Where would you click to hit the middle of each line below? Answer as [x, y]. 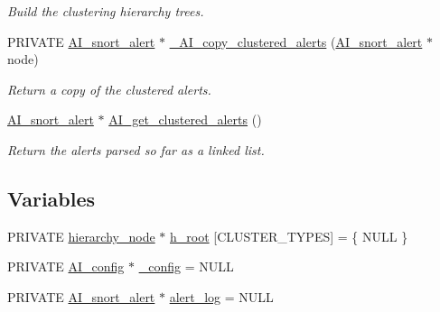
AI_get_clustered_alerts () [185, 119]
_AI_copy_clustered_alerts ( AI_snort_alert [296, 41]
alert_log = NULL [221, 296]
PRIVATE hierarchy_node [81, 236]
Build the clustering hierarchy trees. [106, 11]
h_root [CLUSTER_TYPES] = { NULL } [289, 236]
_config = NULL [186, 266]
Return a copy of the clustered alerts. [109, 89]
